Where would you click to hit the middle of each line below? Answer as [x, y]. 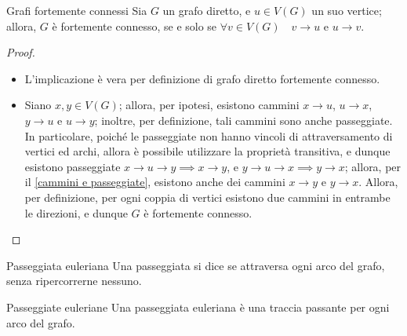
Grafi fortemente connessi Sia [77, 10]
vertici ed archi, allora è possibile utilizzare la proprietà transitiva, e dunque [207, 151]
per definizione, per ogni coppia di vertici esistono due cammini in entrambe [207, 197]
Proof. [21, 52]
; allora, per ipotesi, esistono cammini [209, 105]
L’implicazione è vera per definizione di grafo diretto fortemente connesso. [202, 78]
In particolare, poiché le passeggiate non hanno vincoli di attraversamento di [209, 135]
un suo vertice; [347, 10]
